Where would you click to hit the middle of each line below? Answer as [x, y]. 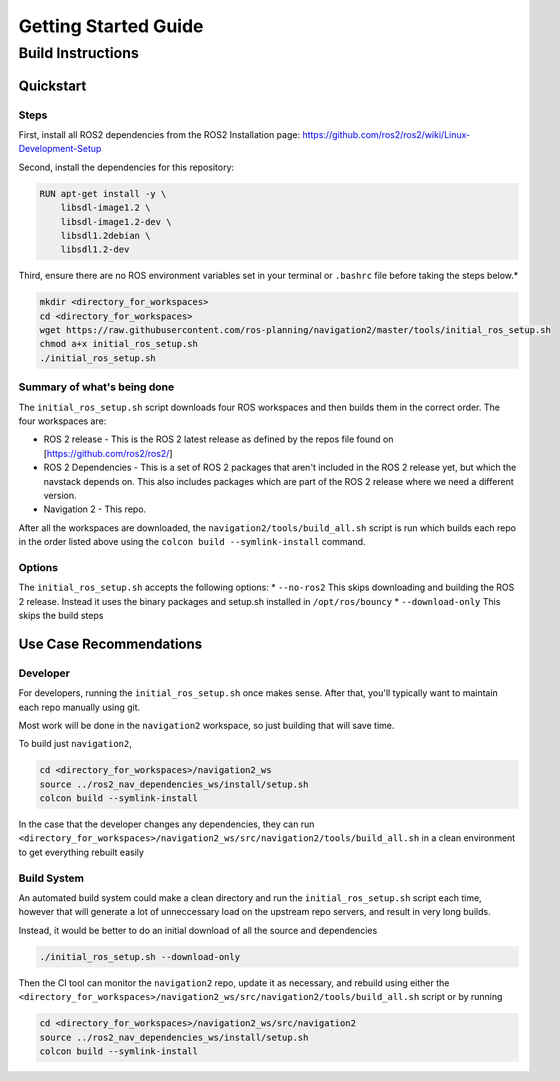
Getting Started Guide [111, 26]
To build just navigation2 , [75, 744]
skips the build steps [61, 615]
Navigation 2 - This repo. [95, 509]
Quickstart [52, 85]
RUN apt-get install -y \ [103, 193]
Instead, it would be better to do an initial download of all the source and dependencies [198, 930]
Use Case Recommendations [110, 643]
